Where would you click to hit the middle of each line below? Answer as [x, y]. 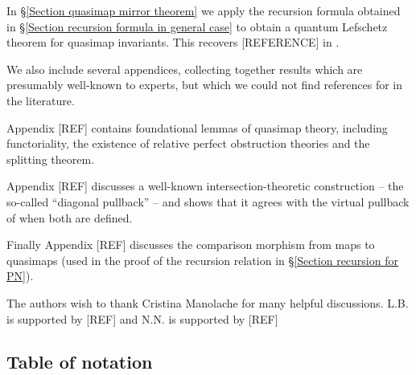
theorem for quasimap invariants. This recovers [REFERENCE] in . [173, 42]
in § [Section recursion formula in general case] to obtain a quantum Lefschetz [197, 26]
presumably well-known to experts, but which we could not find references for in [204, 85]
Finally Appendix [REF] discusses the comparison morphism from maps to [191, 245]
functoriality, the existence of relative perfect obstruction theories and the [188, 143]
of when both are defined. [70, 217]
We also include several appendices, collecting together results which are [185, 69]
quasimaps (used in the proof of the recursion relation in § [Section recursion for [202, 260]
